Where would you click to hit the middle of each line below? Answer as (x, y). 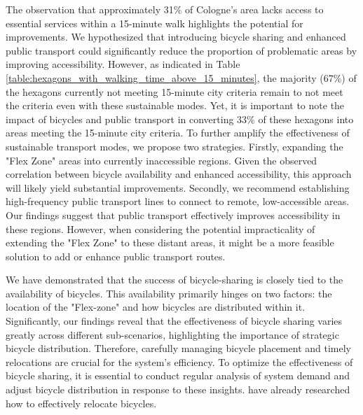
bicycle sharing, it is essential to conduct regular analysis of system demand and (178, 375)
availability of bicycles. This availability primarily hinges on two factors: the (169, 293)
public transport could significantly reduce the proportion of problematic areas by (181, 50)
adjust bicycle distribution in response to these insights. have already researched (178, 389)
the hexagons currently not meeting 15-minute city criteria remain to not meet (174, 91)
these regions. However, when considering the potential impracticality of (160, 228)
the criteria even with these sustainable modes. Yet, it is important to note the (175, 105)
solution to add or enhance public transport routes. (116, 256)
